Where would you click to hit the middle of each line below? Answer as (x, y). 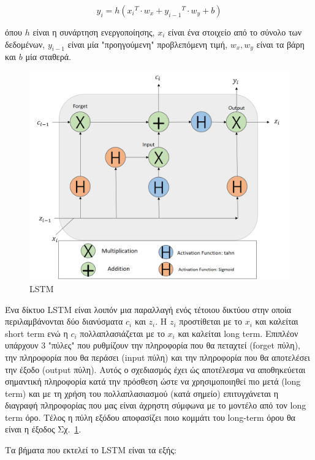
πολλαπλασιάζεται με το (122, 333)
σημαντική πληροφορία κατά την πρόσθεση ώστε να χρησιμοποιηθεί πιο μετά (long (153, 381)
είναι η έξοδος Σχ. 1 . (43, 429)
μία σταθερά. (48, 57)
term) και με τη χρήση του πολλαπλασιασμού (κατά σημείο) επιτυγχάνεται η (142, 393)
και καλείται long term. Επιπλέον (238, 333)
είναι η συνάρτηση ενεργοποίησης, (94, 32)
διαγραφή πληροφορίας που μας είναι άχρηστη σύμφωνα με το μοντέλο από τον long (156, 405)
